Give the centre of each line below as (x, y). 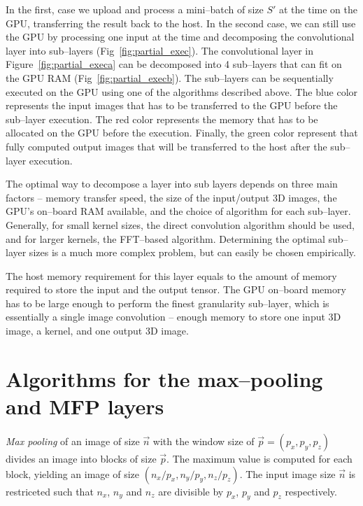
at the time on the (318, 9)
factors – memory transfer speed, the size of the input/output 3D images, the (171, 197)
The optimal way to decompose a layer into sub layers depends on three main (172, 184)
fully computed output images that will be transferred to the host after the (166, 146)
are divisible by (191, 491)
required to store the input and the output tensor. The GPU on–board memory (176, 289)
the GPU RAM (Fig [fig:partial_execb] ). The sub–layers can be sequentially (170, 77)
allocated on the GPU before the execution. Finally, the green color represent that (182, 133)
